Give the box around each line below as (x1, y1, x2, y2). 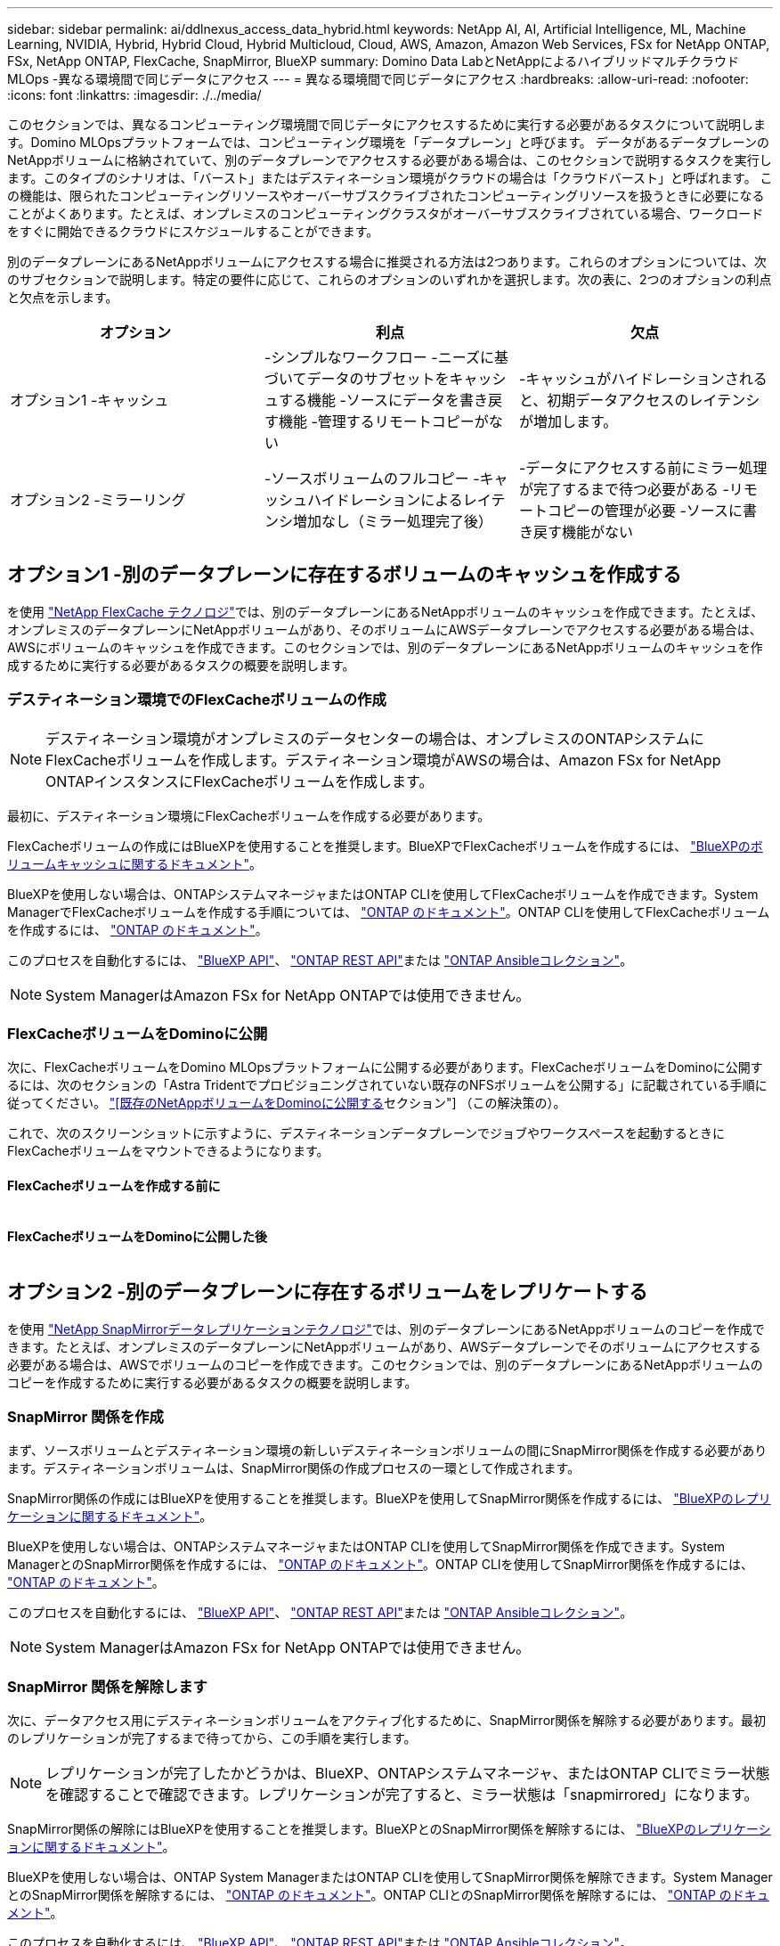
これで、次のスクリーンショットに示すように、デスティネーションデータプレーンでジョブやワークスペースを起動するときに (7, 1125, 725, 1141)
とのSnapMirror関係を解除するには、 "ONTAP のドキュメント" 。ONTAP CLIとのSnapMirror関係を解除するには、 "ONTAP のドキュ (7, 1887, 769, 1903)
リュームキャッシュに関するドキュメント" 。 (7, 855, 263, 871)
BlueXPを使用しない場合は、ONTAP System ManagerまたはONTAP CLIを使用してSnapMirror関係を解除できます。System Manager (7, 1869, 773, 1885)
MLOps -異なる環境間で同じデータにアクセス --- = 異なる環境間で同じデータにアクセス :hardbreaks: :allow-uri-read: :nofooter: (7, 71, 749, 86)
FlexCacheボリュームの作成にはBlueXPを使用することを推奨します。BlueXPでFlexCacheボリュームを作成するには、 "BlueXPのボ (7, 838, 763, 854)
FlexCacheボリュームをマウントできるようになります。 (7, 1143, 329, 1159)
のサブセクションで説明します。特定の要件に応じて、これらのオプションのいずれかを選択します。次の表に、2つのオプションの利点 (7, 272, 772, 287)
